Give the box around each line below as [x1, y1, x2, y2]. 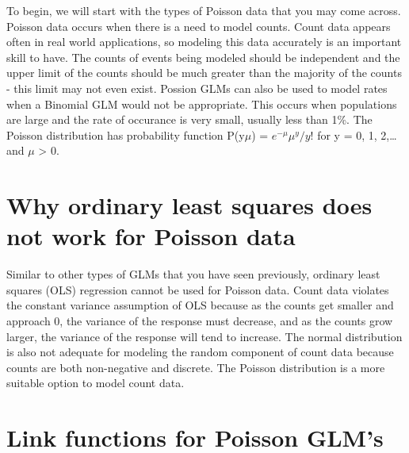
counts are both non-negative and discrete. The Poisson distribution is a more [6, 359, 385, 375]
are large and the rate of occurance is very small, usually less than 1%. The [6, 111, 373, 128]
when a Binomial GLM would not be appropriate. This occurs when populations [6, 95, 397, 112]
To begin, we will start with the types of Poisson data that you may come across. [6, 2, 401, 18]
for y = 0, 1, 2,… [317, 126, 397, 143]
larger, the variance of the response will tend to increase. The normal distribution [6, 328, 403, 344]
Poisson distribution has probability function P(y [6, 126, 245, 143]
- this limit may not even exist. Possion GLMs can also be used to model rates [6, 79, 388, 96]
